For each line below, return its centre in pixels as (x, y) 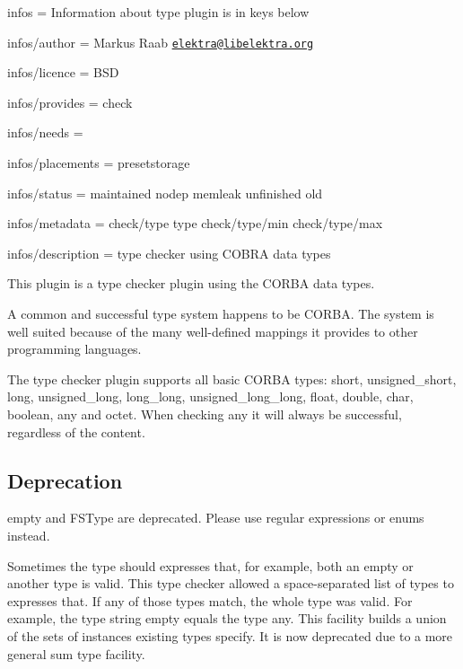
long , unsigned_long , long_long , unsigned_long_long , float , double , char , (210, 396)
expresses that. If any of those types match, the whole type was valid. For (210, 600)
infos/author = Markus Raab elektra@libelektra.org (161, 42)
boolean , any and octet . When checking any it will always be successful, (205, 414)
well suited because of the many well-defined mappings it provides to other (213, 331)
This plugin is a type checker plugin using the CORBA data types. (191, 283)
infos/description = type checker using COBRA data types (169, 253)
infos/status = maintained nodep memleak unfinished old (165, 193)
